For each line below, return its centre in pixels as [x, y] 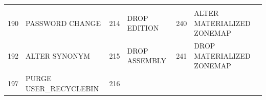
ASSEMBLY [147, 60]
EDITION [143, 28]
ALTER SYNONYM [58, 55]
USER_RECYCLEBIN [62, 88]
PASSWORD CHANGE [63, 23]
